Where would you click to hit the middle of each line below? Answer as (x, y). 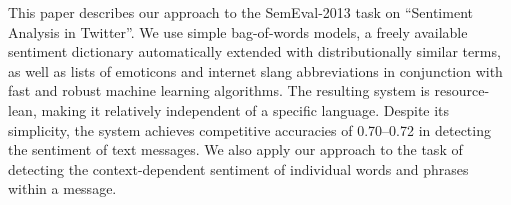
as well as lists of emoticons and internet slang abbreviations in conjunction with (255, 70)
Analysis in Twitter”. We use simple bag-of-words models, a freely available (238, 31)
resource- (462, 90)
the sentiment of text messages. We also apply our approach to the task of (235, 149)
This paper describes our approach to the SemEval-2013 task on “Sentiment (240, 12)
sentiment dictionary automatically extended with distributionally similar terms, (254, 51)
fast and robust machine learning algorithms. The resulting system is (219, 90)
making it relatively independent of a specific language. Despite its (245, 109)
